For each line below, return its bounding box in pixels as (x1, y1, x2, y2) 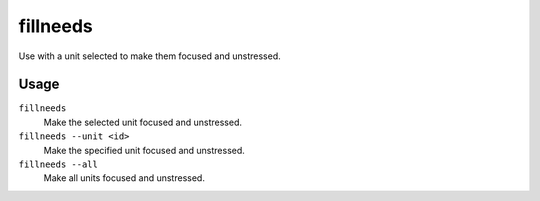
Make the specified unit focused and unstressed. (43, 144, 245, 156)
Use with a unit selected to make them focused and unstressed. (18, 50, 282, 62)
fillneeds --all (18, 159, 99, 170)
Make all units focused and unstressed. (43, 172, 205, 184)
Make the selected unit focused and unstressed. (43, 116, 243, 128)
